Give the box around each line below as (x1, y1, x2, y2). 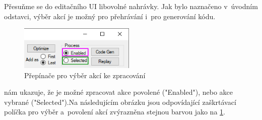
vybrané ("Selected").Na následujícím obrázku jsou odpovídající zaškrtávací (4, 96, 236, 107)
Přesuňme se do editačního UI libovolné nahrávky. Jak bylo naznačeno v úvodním (4, 1, 258, 11)
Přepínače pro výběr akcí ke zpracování (24, 70, 146, 80)
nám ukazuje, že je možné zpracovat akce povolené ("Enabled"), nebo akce (4, 87, 233, 97)
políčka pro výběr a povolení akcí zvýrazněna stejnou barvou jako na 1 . (4, 106, 225, 117)
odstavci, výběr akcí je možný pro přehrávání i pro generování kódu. (4, 11, 216, 21)
